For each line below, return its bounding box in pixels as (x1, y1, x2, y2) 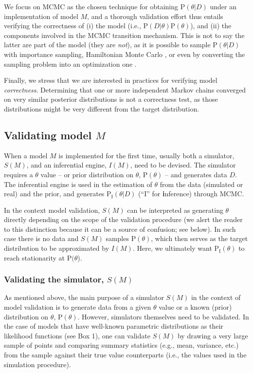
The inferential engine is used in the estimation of (4, 179, 152, 189)
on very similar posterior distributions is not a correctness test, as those (4, 94, 218, 104)
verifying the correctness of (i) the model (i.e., (4, 20, 141, 31)
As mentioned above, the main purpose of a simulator (4, 292, 164, 302)
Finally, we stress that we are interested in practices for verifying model (4, 75, 217, 85)
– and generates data (165, 169, 227, 179)
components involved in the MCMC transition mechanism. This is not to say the (4, 30, 245, 40)
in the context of (191, 292, 241, 302)
